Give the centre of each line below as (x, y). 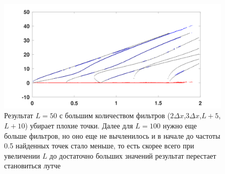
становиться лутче (32, 166)
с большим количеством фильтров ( (115, 115)
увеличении (22, 155)
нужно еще (180, 125)
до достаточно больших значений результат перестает (133, 155)
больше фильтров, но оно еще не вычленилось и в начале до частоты (112, 135)
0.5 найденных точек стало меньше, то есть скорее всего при (99, 146)
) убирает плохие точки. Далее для (79, 125)
